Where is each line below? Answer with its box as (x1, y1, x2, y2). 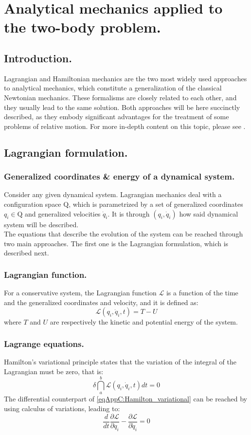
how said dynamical (179, 208, 238, 218)
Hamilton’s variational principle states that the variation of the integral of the (4, 357, 236, 367)
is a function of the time (166, 288, 238, 298)
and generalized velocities (25, 208, 101, 218)
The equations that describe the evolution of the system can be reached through (4, 229, 243, 239)
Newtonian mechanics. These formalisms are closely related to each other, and (4, 92, 237, 102)
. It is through (108, 208, 150, 218)
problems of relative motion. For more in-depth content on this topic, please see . (4, 121, 246, 131)
